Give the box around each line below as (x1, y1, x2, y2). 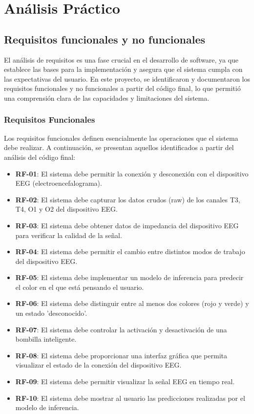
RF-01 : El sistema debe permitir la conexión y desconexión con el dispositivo (15, 168, 249, 178)
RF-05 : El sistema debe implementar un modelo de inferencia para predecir (15, 272, 244, 283)
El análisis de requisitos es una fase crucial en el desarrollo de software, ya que (4, 54, 239, 65)
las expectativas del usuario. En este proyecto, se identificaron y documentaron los (4, 73, 251, 84)
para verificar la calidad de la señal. (15, 230, 122, 240)
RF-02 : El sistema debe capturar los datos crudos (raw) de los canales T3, (15, 194, 240, 204)
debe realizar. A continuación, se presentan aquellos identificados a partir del (4, 142, 234, 153)
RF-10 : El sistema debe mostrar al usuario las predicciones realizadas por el (15, 392, 245, 403)
